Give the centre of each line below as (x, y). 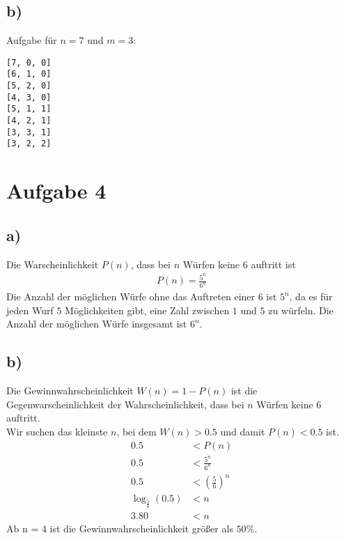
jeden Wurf (30, 310)
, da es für (311, 296)
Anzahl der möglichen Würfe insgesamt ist (97, 324)
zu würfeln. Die (301, 310)
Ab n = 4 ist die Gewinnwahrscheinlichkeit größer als (120, 529)
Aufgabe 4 (56, 191)
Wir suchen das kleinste (57, 431)
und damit (243, 431)
